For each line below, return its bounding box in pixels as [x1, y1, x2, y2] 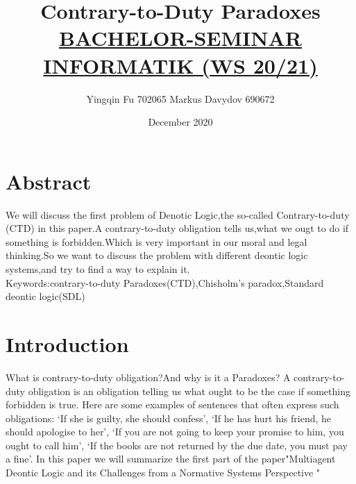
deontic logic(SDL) [6, 289, 85, 303]
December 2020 [148, 115, 213, 129]
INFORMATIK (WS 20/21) [43, 51, 318, 79]
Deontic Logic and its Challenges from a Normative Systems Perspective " [6, 465, 321, 480]
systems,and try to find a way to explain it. [6, 262, 190, 276]
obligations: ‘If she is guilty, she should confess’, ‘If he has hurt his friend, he [6, 410, 332, 425]
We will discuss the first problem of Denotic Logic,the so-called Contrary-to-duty [6, 207, 350, 222]
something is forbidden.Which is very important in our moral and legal [6, 234, 307, 249]
